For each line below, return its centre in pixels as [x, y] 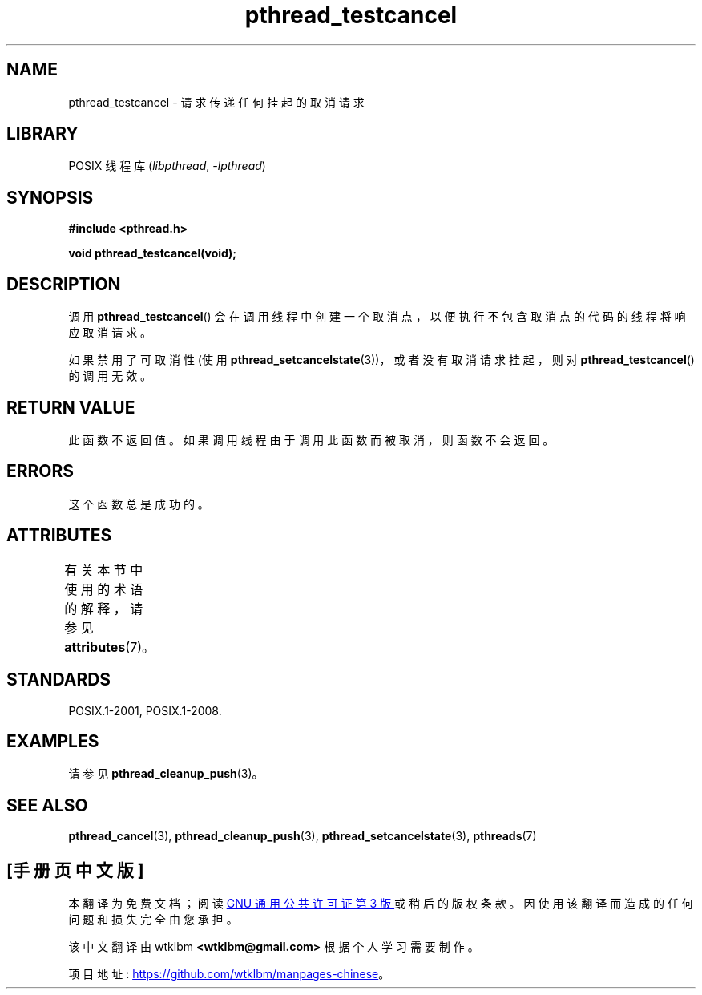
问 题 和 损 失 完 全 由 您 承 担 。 [153, 920]
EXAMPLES [53, 741]
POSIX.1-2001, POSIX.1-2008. [145, 710]
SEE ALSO [47, 805]
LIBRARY [42, 134]
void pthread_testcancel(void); [153, 253]
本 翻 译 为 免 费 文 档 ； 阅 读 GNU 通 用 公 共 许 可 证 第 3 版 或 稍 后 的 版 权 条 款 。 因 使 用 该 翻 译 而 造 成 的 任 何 [381, 904]
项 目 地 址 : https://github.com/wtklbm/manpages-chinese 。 [229, 974]
